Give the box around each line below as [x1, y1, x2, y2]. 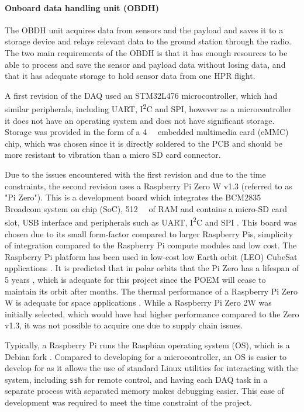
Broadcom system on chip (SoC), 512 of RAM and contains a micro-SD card [5, 202, 288, 214]
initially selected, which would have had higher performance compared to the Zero [5, 307, 299, 320]
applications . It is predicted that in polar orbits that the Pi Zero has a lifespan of [5, 262, 299, 274]
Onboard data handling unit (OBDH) [5, 1, 159, 13]
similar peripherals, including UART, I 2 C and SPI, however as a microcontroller [5, 101, 292, 115]
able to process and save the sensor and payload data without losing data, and [5, 58, 286, 70]
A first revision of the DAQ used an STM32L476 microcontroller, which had [5, 89, 278, 101]
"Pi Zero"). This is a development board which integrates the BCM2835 [5, 191, 261, 203]
